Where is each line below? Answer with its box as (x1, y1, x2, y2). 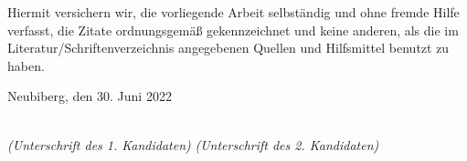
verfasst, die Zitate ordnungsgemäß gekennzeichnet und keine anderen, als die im (7, 20, 459, 39)
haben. (7, 55, 45, 75)
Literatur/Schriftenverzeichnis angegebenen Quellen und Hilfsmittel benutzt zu (7, 38, 450, 57)
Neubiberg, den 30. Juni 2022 (7, 86, 172, 106)
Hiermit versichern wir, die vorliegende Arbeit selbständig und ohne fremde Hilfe (7, 3, 460, 21)
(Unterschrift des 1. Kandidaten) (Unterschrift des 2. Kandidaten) (7, 135, 379, 154)
